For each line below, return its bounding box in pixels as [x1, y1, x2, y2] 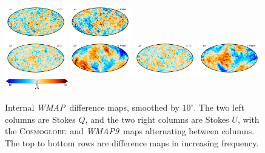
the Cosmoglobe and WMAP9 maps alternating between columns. [5, 125, 255, 137]
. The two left [193, 101, 244, 114]
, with [237, 112, 260, 125]
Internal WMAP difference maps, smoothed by [5, 101, 179, 114]
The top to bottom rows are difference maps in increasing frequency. [5, 136, 259, 149]
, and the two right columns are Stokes [85, 112, 229, 125]
